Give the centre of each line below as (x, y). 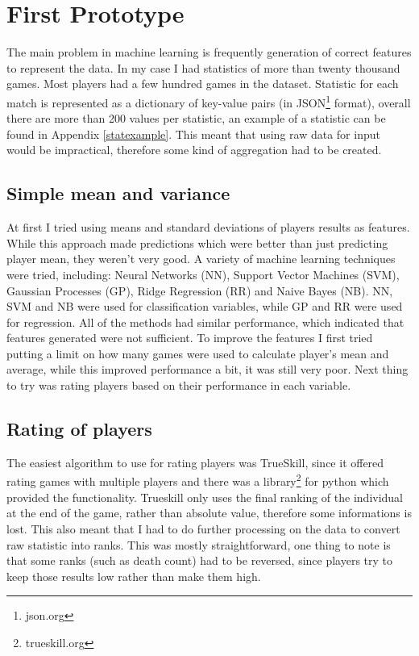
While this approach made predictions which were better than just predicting (197, 242)
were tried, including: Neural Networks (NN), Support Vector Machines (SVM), (203, 274)
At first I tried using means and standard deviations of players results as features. (208, 227)
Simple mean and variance (118, 193)
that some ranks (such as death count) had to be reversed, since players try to (200, 560)
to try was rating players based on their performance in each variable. (179, 385)
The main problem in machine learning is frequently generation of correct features (209, 52)
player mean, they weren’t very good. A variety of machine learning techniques (201, 259)
